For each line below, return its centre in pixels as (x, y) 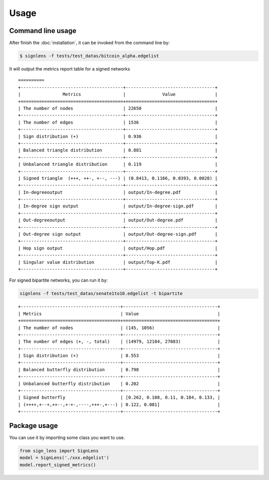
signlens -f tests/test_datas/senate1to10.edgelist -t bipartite (101, 294)
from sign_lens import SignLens (59, 451)
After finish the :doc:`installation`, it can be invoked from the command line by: (89, 43)
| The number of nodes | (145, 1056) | (119, 328)
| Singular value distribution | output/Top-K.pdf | (118, 262)
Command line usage (43, 31)
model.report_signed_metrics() (58, 465)
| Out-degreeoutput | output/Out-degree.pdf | (118, 220)
